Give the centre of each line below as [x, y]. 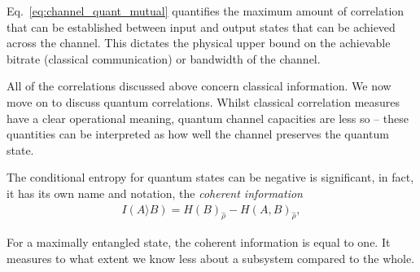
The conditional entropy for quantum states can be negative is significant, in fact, [210, 177]
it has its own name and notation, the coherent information [155, 193]
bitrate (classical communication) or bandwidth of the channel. [164, 58]
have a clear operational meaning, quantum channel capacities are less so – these [208, 118]
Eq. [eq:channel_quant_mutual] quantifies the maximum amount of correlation [206, 11]
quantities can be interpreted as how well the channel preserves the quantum [198, 134]
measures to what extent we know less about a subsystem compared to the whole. [211, 258]
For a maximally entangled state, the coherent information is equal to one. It [199, 242]
